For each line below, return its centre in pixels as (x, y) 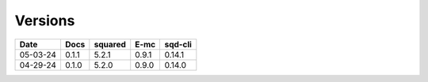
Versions (45, 20)
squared (110, 44)
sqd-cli (178, 44)
